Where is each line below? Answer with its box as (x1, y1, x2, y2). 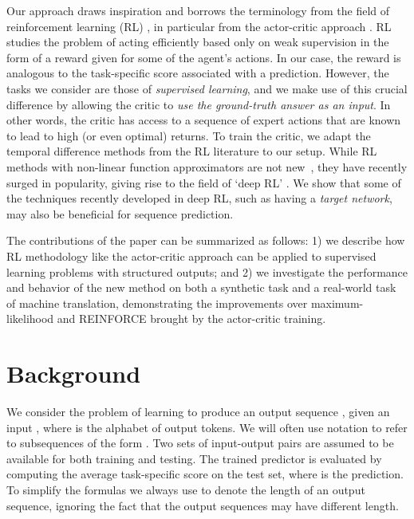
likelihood (6, 310, 54, 327)
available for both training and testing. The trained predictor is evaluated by (6, 450, 382, 466)
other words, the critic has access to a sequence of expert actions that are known (6, 112, 401, 128)
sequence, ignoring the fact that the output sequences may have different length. (6, 497, 399, 513)
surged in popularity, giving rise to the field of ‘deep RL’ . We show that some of (6, 174, 401, 191)
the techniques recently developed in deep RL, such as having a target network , (6, 190, 392, 206)
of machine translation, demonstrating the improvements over (6, 294, 308, 311)
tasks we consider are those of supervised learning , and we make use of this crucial (6, 80, 408, 96)
